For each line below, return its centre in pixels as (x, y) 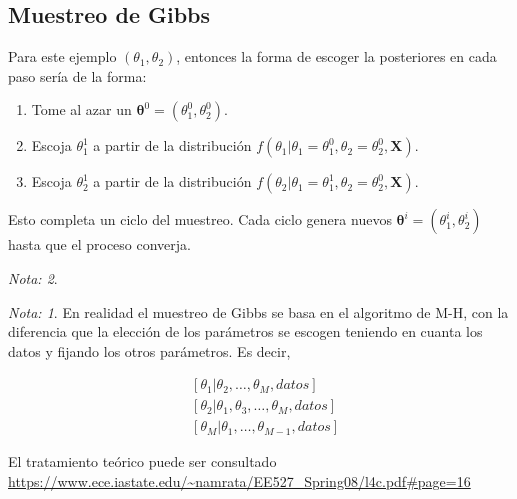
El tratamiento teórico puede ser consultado (142, 461)
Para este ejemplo (62, 56)
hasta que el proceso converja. (99, 244)
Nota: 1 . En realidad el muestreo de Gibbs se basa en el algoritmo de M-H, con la (258, 311)
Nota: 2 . (33, 277)
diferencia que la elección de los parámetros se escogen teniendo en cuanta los (245, 331)
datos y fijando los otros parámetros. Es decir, (149, 350)
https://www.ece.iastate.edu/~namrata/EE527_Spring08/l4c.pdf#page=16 (239, 481)
